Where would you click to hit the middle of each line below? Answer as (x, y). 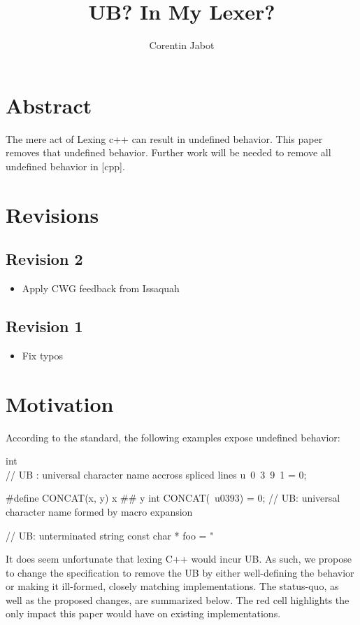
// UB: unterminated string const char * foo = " (110, 535)
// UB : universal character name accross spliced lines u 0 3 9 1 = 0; (156, 474)
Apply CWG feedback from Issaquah (101, 288)
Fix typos (43, 355)
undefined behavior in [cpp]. (65, 166)
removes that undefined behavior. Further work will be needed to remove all (168, 152)
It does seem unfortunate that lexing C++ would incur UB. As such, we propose (179, 559)
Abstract (49, 105)
